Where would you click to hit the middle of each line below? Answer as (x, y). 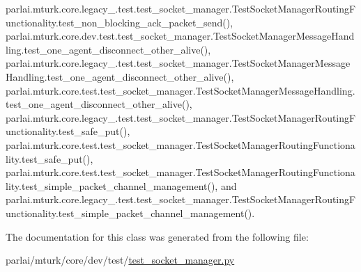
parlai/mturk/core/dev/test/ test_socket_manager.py (120, 260)
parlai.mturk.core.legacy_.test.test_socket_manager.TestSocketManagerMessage (178, 63)
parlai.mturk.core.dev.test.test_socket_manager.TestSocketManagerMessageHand (180, 36)
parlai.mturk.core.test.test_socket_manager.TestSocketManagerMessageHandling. (180, 90)
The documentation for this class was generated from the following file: (157, 236)
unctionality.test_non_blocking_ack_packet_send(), (120, 22)
